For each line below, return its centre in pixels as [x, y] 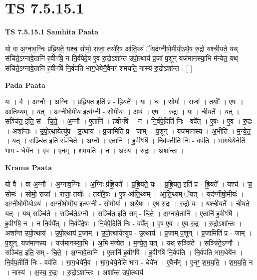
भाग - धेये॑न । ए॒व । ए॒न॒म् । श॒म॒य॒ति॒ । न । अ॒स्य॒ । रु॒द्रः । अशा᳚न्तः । [95, 150]
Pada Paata [25, 85]
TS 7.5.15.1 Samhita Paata [52, 32]
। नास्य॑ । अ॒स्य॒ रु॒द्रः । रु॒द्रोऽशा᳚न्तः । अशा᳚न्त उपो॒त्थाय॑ [74, 272]
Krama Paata [28, 167]
